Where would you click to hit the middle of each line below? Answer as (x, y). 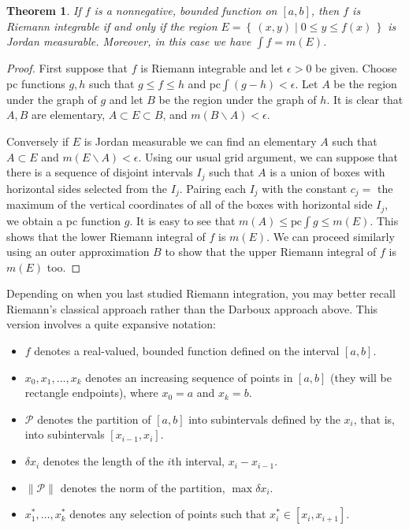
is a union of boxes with (327, 172)
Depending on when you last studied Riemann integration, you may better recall (201, 293)
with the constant (305, 188)
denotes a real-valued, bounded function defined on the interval (187, 351)
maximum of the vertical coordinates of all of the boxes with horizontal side (190, 204)
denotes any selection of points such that (168, 514)
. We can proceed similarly (331, 236)
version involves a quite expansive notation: (111, 324)
